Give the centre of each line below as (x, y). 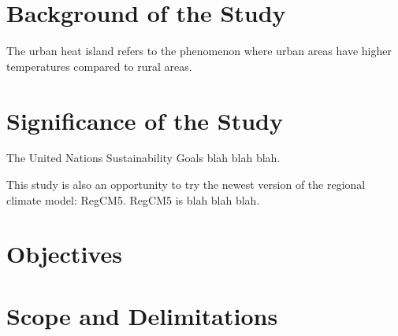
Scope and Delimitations (142, 315)
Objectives (64, 254)
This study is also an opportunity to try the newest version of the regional (186, 185)
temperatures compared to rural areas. (99, 66)
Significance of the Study (145, 120)
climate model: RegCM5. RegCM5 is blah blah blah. (133, 199)
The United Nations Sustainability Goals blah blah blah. (143, 158)
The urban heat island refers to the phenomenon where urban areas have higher (199, 51)
